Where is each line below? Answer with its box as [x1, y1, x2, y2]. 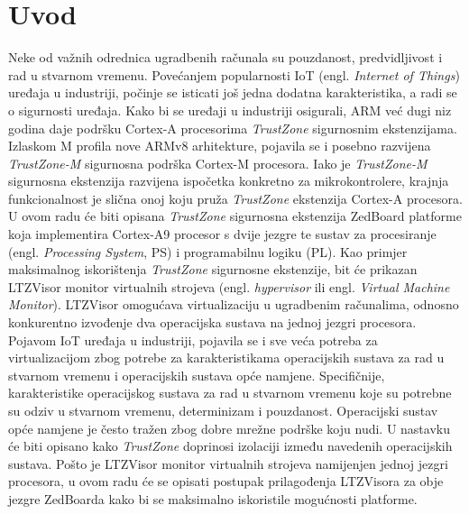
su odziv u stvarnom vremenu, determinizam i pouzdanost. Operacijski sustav [8, 401, 438, 419]
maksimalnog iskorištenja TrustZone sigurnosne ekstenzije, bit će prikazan [8, 260, 418, 279]
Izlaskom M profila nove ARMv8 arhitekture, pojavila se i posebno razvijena [8, 136, 431, 155]
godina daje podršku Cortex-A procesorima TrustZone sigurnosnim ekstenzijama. [8, 118, 457, 137]
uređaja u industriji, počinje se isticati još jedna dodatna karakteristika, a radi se [8, 83, 457, 102]
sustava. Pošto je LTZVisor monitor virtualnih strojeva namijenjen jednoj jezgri [8, 454, 448, 473]
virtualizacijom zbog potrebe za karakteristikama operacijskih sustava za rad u [8, 348, 445, 367]
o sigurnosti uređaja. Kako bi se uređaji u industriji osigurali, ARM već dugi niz [8, 100, 452, 119]
